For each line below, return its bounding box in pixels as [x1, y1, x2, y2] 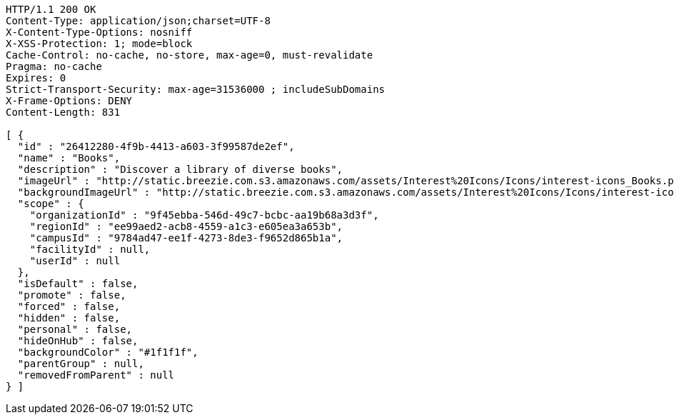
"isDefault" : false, [17, 278, 139, 289]
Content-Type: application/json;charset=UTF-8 [6, 15, 271, 26]
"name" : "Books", [17, 152, 121, 164]
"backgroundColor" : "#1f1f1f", [17, 346, 198, 358]
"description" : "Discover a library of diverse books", [17, 164, 343, 175]
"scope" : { [17, 198, 84, 209]
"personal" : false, [17, 324, 133, 335]
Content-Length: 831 [6, 106, 121, 118]
